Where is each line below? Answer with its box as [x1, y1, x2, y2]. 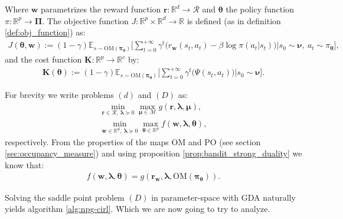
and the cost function [5, 53, 82, 66]
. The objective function [42, 14, 129, 27]
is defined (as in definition [187, 14, 281, 27]
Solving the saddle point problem [5, 191, 125, 203]
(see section [219, 135, 261, 148]
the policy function [226, 3, 294, 15]
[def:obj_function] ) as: [5, 26, 86, 38]
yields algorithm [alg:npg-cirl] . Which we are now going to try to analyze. [5, 202, 270, 215]
